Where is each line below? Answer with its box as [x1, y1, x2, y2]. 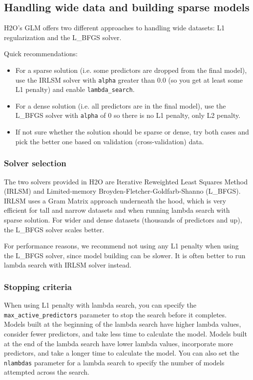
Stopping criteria [4, 280, 72, 292]
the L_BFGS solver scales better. [4, 224, 105, 234]
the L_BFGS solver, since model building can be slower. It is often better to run [4, 250, 246, 260]
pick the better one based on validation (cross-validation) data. [15, 136, 204, 146]
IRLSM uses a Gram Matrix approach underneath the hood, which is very [4, 195, 226, 205]
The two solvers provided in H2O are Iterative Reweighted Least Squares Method [4, 176, 248, 186]
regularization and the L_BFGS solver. [4, 32, 122, 42]
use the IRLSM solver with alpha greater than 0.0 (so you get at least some [15, 74, 243, 85]
